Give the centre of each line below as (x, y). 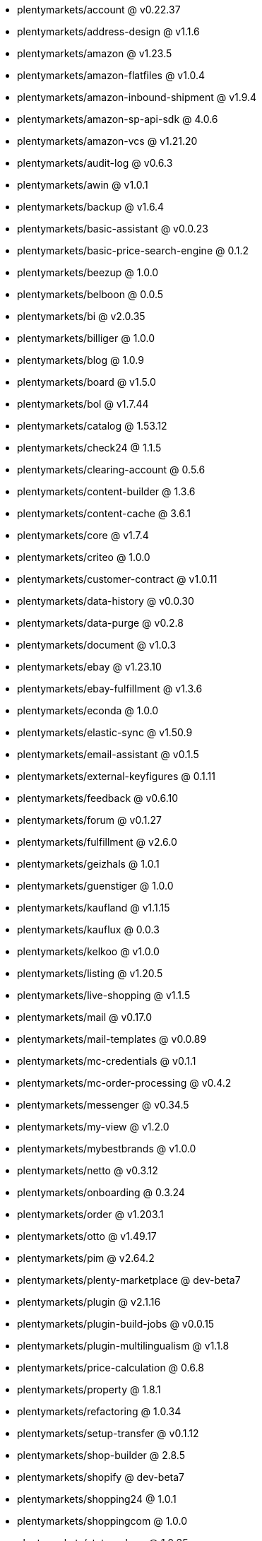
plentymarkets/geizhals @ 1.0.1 (88, 864)
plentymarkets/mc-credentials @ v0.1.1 (107, 1061)
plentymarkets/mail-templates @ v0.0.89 (112, 1039)
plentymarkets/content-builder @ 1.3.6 (106, 491)
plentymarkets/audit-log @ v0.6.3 (95, 163)
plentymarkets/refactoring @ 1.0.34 (99, 1411)
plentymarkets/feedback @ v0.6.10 (98, 798)
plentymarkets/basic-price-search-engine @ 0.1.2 (133, 250)
